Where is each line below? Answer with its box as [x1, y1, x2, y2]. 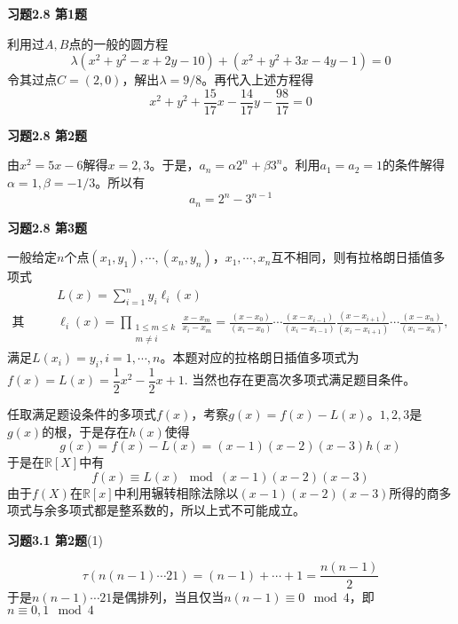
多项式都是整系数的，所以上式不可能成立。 [56, 501, 305, 519]
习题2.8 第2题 [7, 125, 87, 144]
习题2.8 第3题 [7, 217, 87, 236]
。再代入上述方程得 [201, 70, 314, 89]
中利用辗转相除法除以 [114, 483, 239, 502]
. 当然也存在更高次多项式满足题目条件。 [184, 370, 416, 389]
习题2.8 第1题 [7, 4, 87, 22]
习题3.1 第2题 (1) [7, 530, 103, 549]
